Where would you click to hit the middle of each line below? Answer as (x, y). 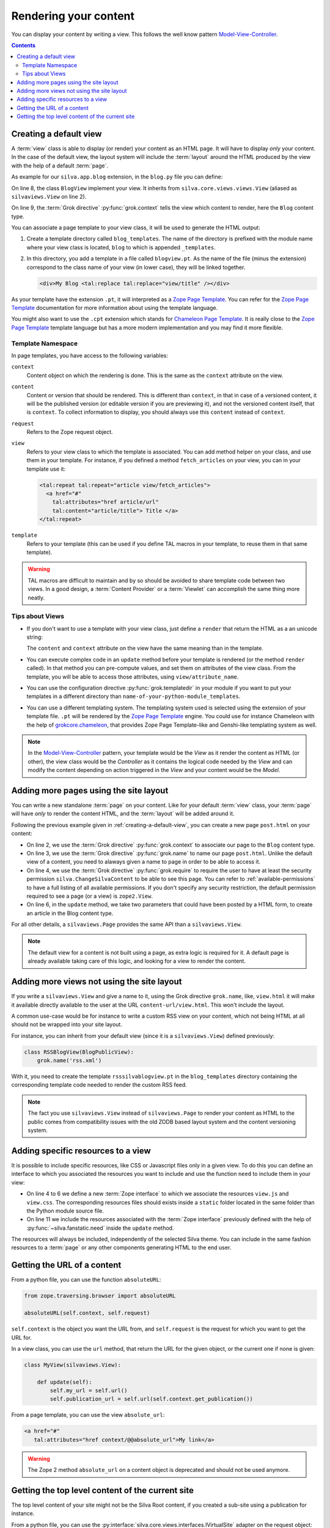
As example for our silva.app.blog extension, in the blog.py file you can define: (117, 177)
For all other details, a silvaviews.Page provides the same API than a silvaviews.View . (127, 924)
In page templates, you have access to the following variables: (90, 355)
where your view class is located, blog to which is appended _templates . (121, 247)
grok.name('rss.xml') (69, 1061)
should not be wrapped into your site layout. (67, 1024)
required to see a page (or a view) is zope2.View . (90, 896)
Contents (24, 45)
